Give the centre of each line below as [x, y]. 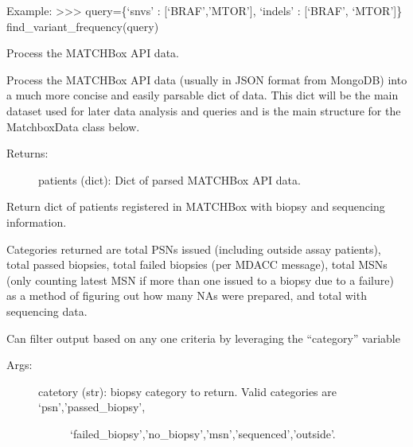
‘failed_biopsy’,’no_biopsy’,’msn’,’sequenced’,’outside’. [203, 433]
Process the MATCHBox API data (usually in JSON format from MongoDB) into [207, 79]
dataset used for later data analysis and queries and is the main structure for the [204, 110]
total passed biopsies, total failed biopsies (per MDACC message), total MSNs [197, 264]
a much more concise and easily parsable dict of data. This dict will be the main [203, 95]
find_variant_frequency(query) [83, 26]
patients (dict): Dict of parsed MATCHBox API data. [169, 179]
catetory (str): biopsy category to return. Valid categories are [188, 391]
